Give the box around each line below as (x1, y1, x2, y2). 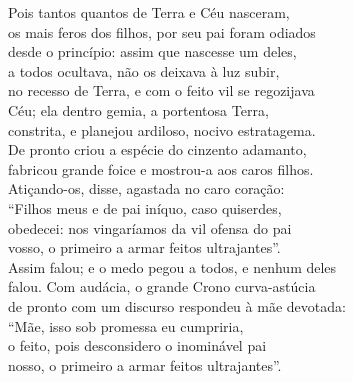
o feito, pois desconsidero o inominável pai (8, 335, 267, 356)
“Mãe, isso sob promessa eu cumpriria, (8, 315, 244, 336)
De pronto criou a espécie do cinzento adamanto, (8, 139, 307, 160)
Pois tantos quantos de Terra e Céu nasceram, (8, 2, 290, 22)
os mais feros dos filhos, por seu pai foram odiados (8, 21, 316, 42)
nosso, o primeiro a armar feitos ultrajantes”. (8, 354, 282, 375)
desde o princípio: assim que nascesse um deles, (8, 41, 297, 62)
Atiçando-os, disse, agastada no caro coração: (8, 178, 285, 199)
